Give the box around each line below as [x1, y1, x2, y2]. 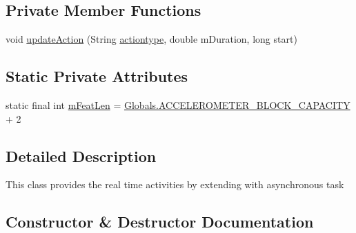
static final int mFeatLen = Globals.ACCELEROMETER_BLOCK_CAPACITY [6, 98, 350, 112]
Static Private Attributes [6, 65, 188, 87]
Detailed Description [6, 145, 157, 166]
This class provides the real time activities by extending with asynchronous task [6, 177, 344, 192]
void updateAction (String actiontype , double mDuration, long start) [6, 32, 297, 46]
